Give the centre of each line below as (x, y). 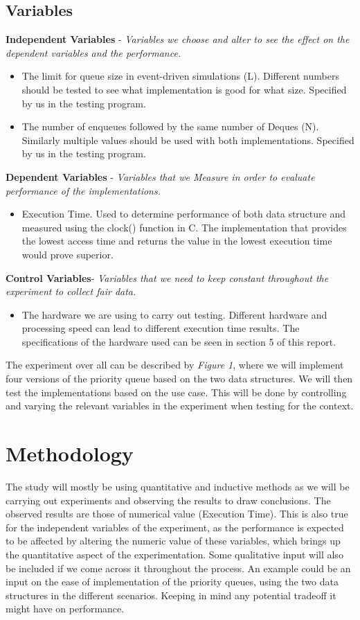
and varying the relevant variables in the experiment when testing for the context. (180, 406)
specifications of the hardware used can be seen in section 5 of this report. (179, 341)
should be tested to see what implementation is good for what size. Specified (184, 89)
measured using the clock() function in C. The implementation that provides (184, 227)
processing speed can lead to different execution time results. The (161, 328)
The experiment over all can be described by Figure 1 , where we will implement (175, 365)
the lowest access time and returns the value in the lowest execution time (177, 241)
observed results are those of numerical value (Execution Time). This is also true (177, 514)
